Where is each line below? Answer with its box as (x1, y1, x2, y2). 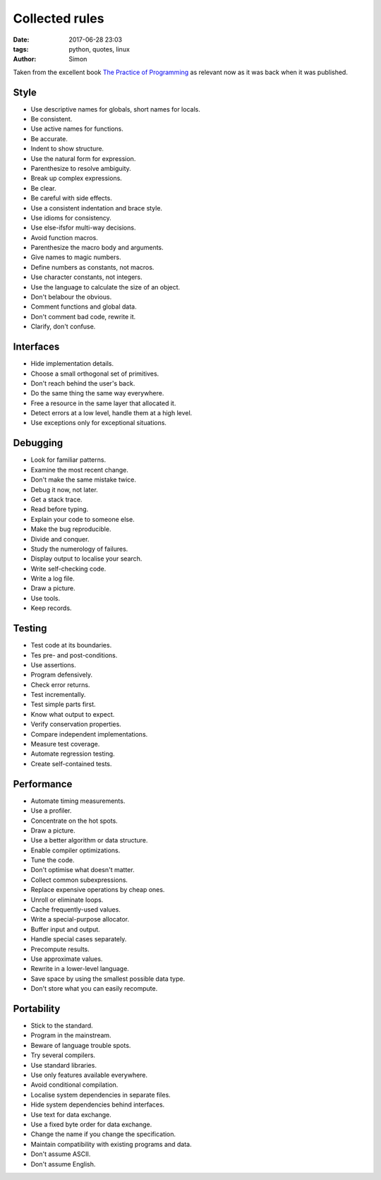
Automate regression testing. (30, 749, 116, 758)
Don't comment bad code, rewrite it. (30, 312, 136, 321)
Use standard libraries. (30, 1061, 97, 1069)
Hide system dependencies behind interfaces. (30, 1100, 165, 1109)
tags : (13, 44, 29, 53)
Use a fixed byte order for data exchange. (30, 1120, 152, 1128)
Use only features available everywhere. (30, 1071, 148, 1080)
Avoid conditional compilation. (30, 1080, 119, 1089)
